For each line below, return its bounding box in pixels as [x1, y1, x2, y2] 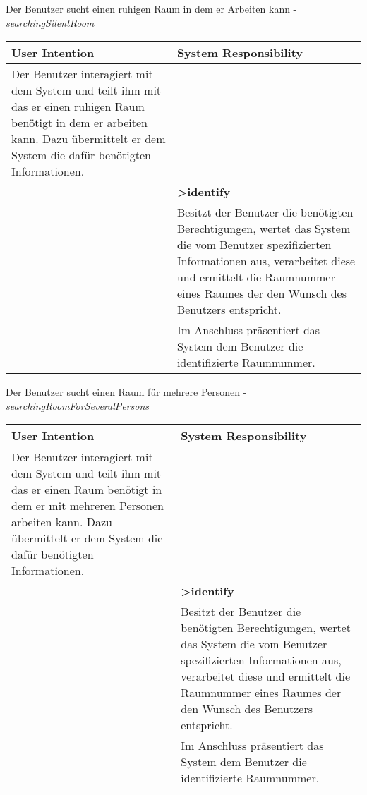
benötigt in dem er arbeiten [11, 114, 148, 131]
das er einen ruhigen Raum [11, 98, 145, 115]
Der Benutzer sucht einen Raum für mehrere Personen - [6, 384, 247, 399]
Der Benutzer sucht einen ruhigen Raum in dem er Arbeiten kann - [6, 1, 297, 16]
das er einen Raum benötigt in [11, 481, 162, 498]
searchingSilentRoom [6, 15, 95, 30]
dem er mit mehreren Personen [11, 497, 164, 514]
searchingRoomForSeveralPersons [6, 398, 150, 413]
